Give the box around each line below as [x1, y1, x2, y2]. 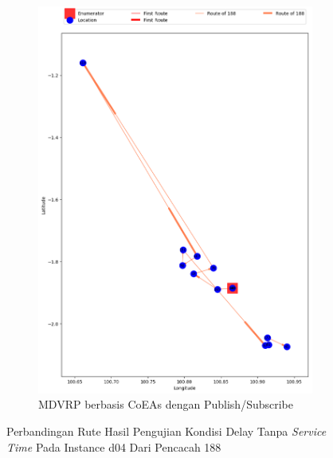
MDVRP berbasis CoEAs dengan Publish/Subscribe [38, 396, 293, 413]
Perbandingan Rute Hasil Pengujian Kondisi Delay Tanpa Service [6, 423, 327, 440]
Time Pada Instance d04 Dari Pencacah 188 [6, 438, 221, 455]
